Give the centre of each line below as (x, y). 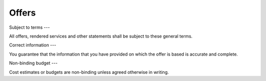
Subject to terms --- (30, 27)
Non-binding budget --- (33, 63)
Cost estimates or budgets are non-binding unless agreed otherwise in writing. (89, 72)
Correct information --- (33, 45)
